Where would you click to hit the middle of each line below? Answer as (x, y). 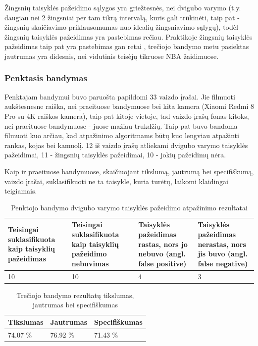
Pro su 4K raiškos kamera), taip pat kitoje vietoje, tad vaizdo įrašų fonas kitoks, (127, 116)
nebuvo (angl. (162, 254)
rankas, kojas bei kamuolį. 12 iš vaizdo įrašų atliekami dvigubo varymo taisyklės (126, 145)
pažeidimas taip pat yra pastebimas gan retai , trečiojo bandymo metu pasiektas (127, 46)
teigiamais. (21, 191)
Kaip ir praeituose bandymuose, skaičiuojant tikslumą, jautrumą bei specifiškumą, (129, 171)
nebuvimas (90, 263)
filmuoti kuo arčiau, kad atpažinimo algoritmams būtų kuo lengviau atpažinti (122, 135)
